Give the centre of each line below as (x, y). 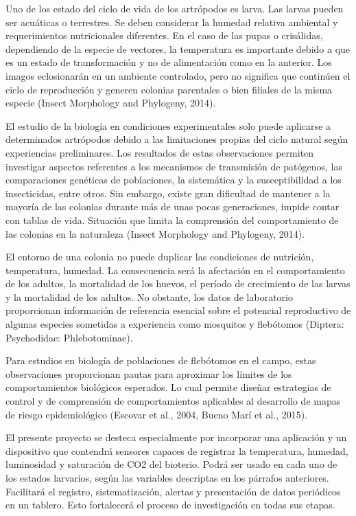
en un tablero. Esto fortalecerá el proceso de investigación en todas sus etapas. (170, 505)
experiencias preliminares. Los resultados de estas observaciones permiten (160, 152)
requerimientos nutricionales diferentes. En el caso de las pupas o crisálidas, (164, 35)
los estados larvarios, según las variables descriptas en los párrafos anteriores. (167, 478)
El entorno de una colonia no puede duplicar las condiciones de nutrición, (160, 257)
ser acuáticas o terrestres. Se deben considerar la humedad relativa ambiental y (172, 22)
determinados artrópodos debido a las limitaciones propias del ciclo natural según (177, 139)
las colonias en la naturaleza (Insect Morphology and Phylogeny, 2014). (155, 233)
